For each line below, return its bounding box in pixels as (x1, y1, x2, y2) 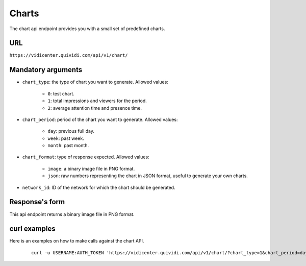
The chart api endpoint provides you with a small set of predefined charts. (9, 26, 165, 32)
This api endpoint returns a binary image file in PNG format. (9, 211, 135, 217)
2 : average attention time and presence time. (47, 105, 142, 111)
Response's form (9, 198, 65, 206)
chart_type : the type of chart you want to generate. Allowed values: (22, 79, 168, 85)
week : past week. (47, 135, 84, 141)
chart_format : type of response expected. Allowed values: (22, 154, 150, 160)
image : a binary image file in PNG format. (47, 165, 135, 172)
